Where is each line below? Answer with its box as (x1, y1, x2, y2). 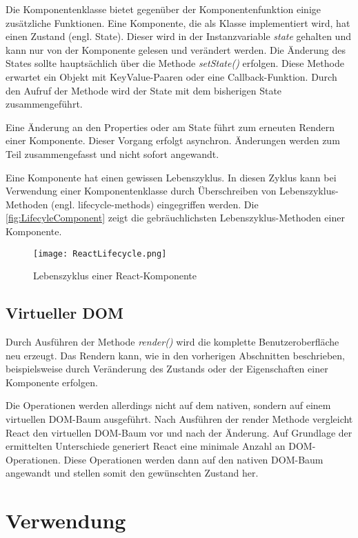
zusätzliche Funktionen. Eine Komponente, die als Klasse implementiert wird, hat (6, 15, 350, 30)
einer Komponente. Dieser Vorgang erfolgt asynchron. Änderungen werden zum (6, 133, 340, 148)
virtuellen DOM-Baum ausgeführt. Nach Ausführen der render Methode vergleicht (6, 411, 353, 426)
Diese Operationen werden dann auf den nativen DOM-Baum (63, 452, 324, 466)
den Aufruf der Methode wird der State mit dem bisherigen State (6, 83, 282, 97)
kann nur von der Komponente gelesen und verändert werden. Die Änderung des (6, 42, 346, 57)
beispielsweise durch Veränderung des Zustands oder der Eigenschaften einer (6, 361, 328, 376)
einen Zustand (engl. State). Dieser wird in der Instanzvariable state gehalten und (6, 29, 351, 43)
